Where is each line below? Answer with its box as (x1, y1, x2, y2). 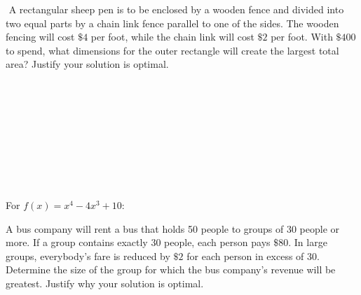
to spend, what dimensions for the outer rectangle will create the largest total (6, 43, 339, 57)
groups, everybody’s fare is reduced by (6, 248, 170, 263)
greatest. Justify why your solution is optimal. (6, 275, 204, 290)
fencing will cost (6, 29, 75, 44)
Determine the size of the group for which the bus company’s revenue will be (6, 262, 336, 277)
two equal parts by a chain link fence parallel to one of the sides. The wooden (6, 15, 339, 30)
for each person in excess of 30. (186, 248, 320, 263)
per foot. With (271, 29, 333, 44)
